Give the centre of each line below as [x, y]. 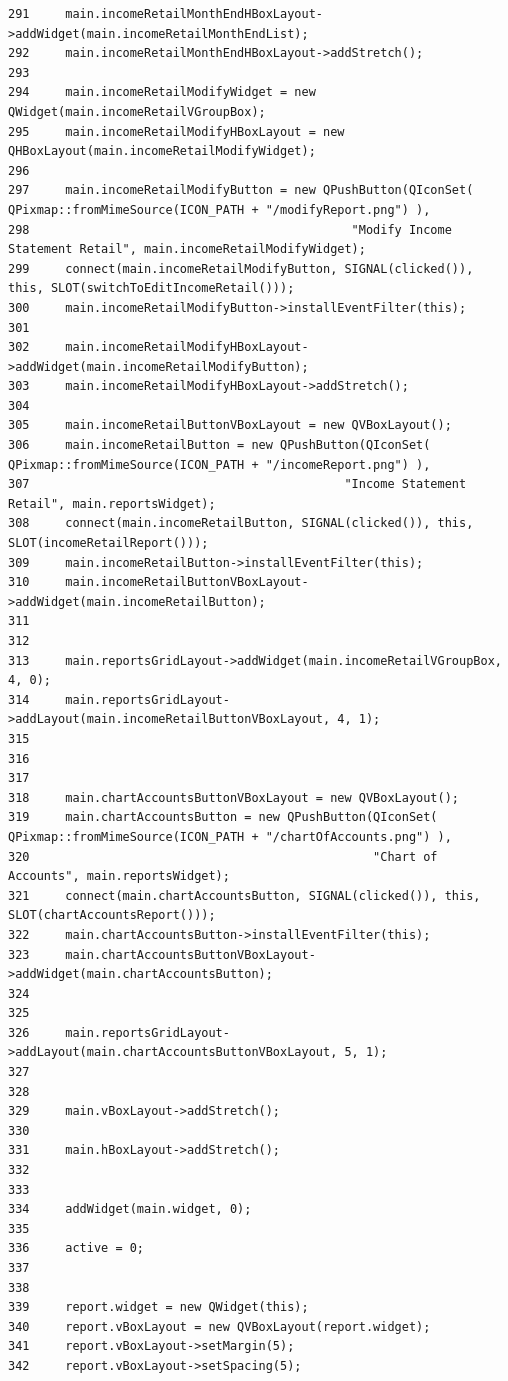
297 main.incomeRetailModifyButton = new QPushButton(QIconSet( [241, 190]
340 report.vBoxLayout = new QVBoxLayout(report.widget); [219, 1326]
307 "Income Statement [237, 484]
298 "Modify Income [230, 229]
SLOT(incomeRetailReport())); [108, 543]
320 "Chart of [223, 856]
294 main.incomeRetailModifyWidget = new [162, 92]
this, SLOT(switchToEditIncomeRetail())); [151, 288]
